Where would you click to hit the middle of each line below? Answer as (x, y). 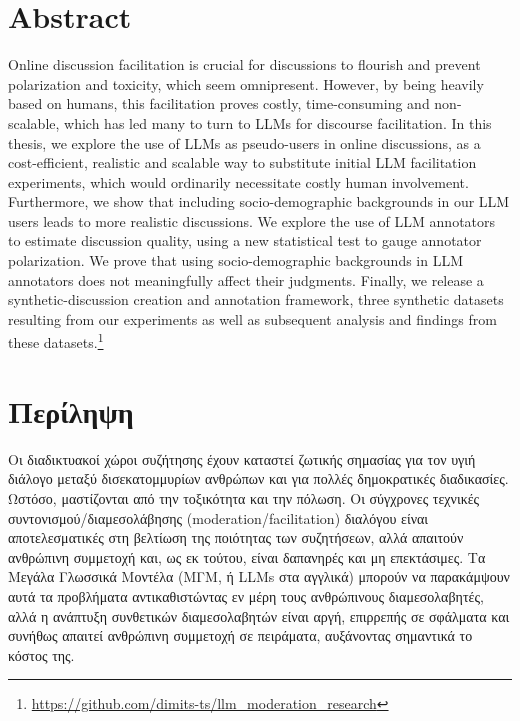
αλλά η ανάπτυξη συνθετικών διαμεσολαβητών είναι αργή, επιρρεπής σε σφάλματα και (259, 615)
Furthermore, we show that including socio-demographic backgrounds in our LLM (259, 201)
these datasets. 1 (56, 341)
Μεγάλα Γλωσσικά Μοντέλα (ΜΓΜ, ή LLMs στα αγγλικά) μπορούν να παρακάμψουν (259, 576)
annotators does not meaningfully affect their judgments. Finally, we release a (246, 279)
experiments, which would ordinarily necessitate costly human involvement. (238, 181)
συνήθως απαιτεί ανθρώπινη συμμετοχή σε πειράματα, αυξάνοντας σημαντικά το (240, 635)
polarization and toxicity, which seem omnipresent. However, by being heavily (246, 83)
